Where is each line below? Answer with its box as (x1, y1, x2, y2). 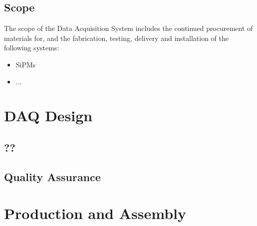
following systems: (4, 42, 59, 53)
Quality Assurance (4, 169, 101, 184)
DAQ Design (4, 105, 93, 126)
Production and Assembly (4, 203, 186, 224)
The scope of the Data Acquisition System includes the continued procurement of (4, 23, 253, 33)
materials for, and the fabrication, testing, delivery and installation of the (4, 32, 229, 43)
